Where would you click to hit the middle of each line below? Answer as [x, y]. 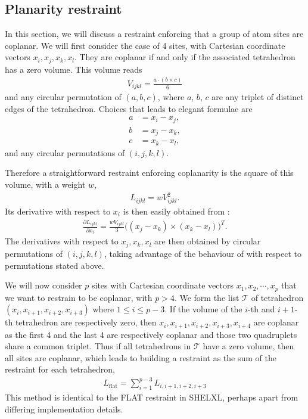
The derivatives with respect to [62, 241]
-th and [262, 309]
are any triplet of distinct [258, 97]
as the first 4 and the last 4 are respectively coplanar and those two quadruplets [151, 334]
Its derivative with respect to [58, 211]
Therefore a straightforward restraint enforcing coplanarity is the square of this [149, 173]
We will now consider [43, 285]
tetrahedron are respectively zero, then [86, 322]
